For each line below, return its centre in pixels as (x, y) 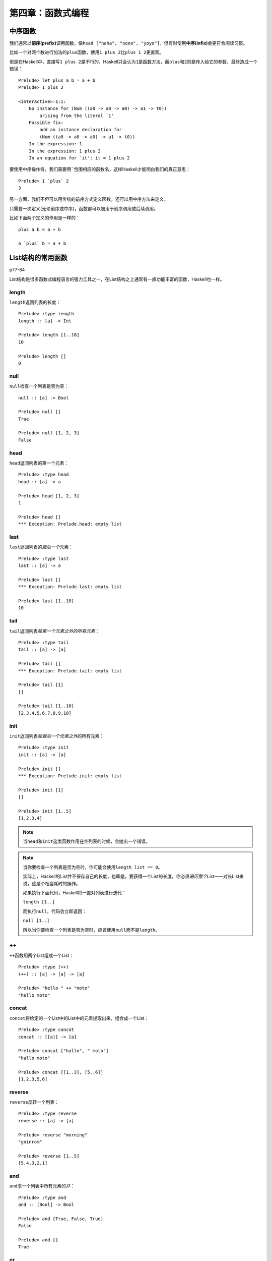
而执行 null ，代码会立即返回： (55, 911)
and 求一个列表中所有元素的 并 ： (42, 1186)
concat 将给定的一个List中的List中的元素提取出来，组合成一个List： (79, 1018)
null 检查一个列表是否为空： (39, 386)
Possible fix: (46, 123)
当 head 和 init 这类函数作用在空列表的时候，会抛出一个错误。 (87, 841)
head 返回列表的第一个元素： (39, 463)
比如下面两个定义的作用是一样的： (45, 218)
